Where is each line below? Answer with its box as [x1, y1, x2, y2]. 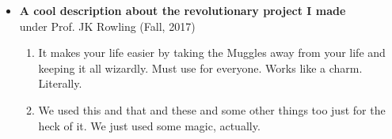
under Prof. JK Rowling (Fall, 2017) [19, 17, 196, 34]
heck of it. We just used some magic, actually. [38, 117, 261, 133]
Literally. [38, 75, 82, 92]
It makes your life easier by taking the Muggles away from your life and [38, 44, 386, 61]
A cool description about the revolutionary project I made [19, 2, 346, 18]
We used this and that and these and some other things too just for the [38, 101, 386, 118]
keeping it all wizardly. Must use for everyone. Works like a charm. [38, 59, 363, 76]
